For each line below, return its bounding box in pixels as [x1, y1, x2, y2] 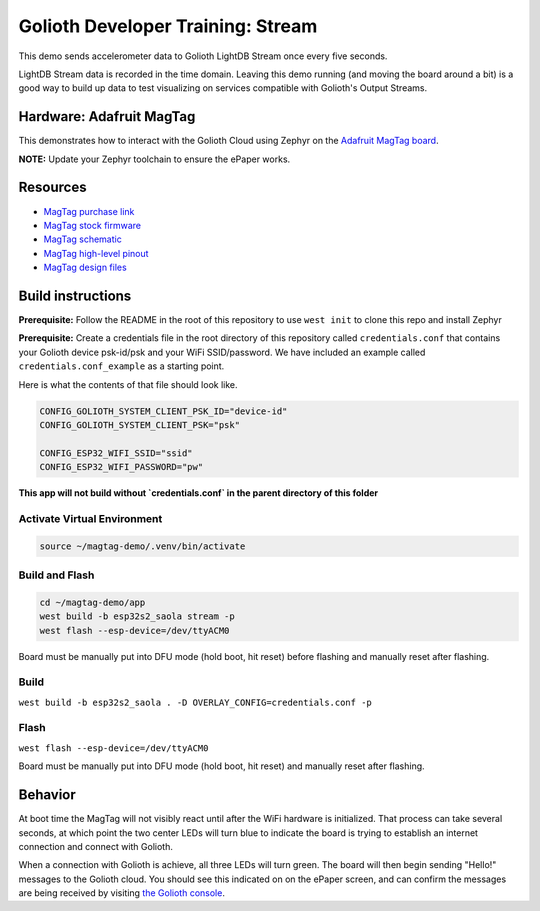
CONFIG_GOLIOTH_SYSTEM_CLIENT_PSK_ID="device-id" [39, 405, 288, 417]
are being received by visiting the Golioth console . [18, 887, 225, 899]
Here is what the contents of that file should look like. [18, 378, 239, 390]
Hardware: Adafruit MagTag [18, 108, 196, 125]
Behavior [18, 786, 77, 804]
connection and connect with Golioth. [18, 840, 174, 852]
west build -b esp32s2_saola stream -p [39, 611, 235, 622]
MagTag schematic [43, 233, 122, 245]
